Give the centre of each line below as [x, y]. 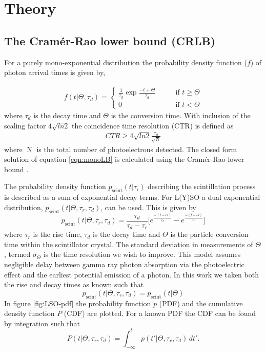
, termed [17, 254]
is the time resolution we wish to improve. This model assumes [142, 254]
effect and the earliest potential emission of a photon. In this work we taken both [131, 274]
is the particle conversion [209, 234]
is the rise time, [57, 234]
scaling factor [25, 125]
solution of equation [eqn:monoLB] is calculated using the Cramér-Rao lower [124, 159]
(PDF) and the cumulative [201, 303]
